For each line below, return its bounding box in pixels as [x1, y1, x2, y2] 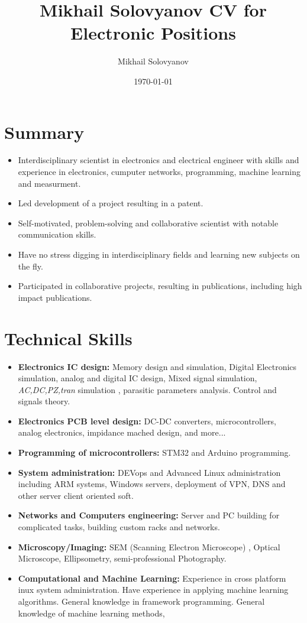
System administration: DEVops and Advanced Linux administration [18, 466, 281, 478]
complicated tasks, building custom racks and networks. [18, 521, 220, 533]
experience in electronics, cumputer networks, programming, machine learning [18, 166, 300, 178]
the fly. [18, 259, 43, 272]
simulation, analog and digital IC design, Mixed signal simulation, [18, 372, 257, 384]
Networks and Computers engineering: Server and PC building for [18, 509, 280, 521]
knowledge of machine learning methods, [18, 606, 165, 619]
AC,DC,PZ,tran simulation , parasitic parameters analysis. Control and [18, 383, 277, 395]
